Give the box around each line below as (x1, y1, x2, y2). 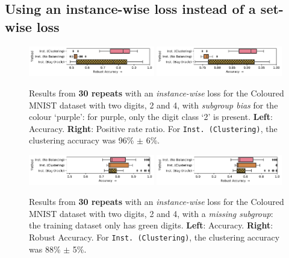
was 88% (29, 242, 61, 255)
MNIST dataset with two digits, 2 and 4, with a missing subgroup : (29, 207, 273, 219)
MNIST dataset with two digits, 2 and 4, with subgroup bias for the (29, 98, 278, 111)
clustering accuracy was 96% (29, 134, 134, 146)
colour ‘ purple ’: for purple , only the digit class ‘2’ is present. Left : (29, 110, 273, 123)
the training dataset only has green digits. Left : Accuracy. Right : (29, 219, 273, 231)
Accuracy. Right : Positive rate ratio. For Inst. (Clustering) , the (29, 122, 278, 134)
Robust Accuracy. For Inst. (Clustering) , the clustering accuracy (29, 231, 280, 244)
